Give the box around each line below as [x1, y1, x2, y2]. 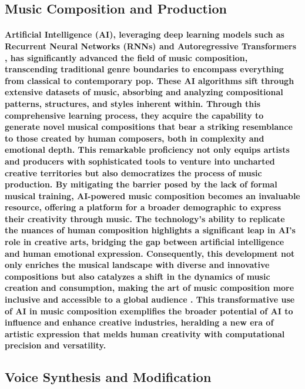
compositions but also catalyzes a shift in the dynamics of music [5, 270, 270, 282]
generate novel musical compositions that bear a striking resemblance [5, 120, 293, 133]
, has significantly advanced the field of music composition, [5, 51, 248, 63]
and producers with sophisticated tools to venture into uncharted [5, 155, 275, 167]
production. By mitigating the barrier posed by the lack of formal [5, 178, 277, 190]
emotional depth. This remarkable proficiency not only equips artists [5, 143, 290, 156]
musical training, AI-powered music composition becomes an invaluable [5, 189, 300, 202]
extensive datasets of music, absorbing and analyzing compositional [5, 86, 283, 98]
